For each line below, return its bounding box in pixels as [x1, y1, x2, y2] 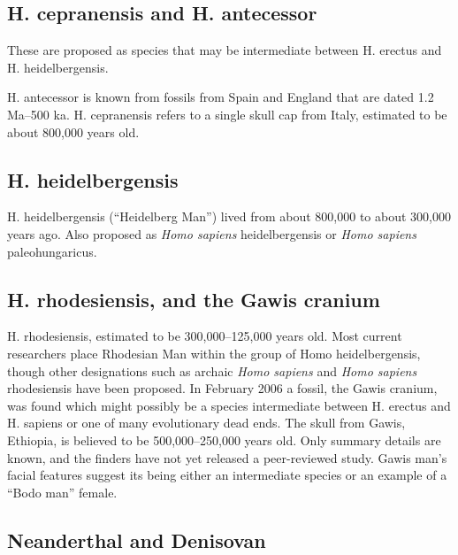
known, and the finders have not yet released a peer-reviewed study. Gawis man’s [7, 448, 447, 466]
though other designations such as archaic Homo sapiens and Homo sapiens [7, 361, 417, 380]
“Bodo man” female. [7, 482, 118, 501]
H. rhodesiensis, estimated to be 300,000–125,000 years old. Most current [7, 327, 402, 345]
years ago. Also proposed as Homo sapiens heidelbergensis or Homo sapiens [7, 224, 416, 243]
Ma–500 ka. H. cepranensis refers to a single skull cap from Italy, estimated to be [7, 104, 447, 123]
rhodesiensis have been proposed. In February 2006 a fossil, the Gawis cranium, [7, 379, 438, 397]
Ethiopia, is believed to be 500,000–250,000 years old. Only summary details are [7, 430, 441, 449]
